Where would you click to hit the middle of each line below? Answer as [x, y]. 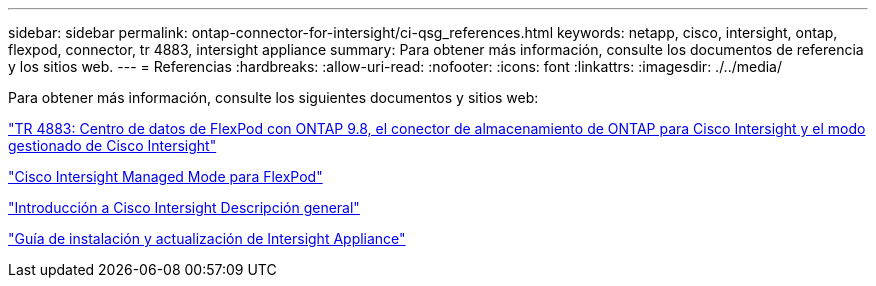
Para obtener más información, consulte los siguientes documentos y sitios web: [273, 97]
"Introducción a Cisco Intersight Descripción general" [184, 207]
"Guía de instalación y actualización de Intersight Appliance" [207, 238]
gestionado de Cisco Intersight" [112, 145]
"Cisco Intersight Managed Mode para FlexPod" [165, 176]
